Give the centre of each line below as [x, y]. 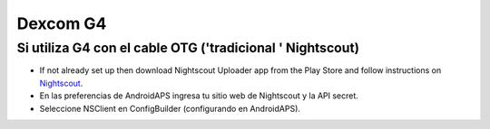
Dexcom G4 [62, 23]
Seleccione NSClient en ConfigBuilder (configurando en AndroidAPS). [170, 108]
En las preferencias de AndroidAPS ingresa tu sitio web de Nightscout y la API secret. [199, 96]
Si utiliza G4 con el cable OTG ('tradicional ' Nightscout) [188, 48]
